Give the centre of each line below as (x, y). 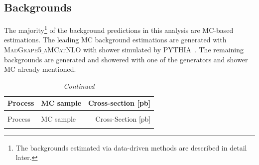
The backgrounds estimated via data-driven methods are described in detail (131, 147)
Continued (79, 85)
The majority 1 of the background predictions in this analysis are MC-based (119, 29)
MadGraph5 (23, 50)
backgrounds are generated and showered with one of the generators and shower (126, 59)
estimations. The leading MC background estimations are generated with (115, 40)
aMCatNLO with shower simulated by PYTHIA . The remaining (143, 50)
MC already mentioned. (40, 69)
